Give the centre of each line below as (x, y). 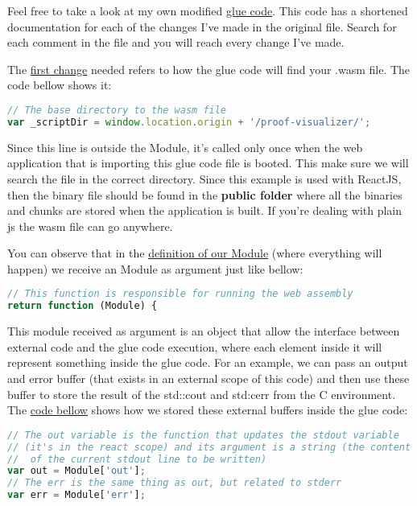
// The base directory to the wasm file (117, 110)
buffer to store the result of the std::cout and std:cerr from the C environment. (202, 394)
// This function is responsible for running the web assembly (180, 294)
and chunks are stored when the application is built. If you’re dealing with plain (205, 210)
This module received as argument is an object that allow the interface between (204, 331)
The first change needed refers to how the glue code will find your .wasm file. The (209, 69)
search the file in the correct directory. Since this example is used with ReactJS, (204, 178)
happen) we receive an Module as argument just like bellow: (155, 268)
